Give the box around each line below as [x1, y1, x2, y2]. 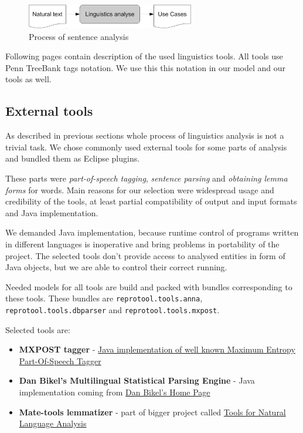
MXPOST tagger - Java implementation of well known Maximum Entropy [19, 343, 295, 355]
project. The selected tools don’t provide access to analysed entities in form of [5, 249, 285, 261]
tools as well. [5, 73, 52, 85]
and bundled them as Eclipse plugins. [5, 152, 140, 165]
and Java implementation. [5, 206, 98, 219]
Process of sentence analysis [29, 30, 129, 42]
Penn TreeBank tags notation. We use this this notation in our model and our [5, 61, 286, 73]
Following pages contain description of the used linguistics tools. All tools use [5, 50, 283, 62]
